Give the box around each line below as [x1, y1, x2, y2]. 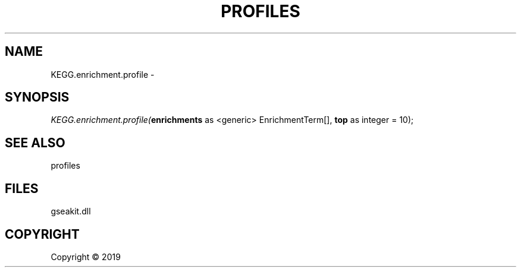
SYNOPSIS [5, 90, 70, 105]
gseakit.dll [51, 206, 91, 217]
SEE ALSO [5, 135, 65, 150]
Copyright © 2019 [51, 251, 121, 262]
